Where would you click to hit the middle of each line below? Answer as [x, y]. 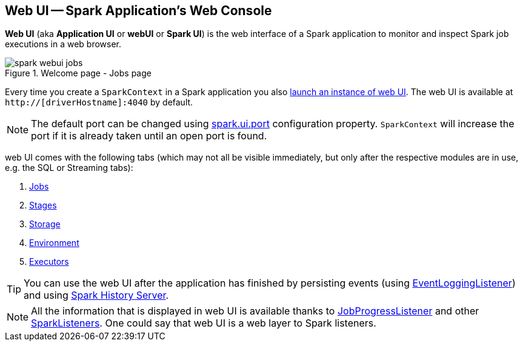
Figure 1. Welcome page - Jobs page [78, 73]
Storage [45, 224]
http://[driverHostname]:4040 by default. [99, 102]
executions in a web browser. [63, 44]
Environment [54, 243]
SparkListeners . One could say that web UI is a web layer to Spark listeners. [204, 323]
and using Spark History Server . [96, 295]
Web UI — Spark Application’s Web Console [138, 11]
